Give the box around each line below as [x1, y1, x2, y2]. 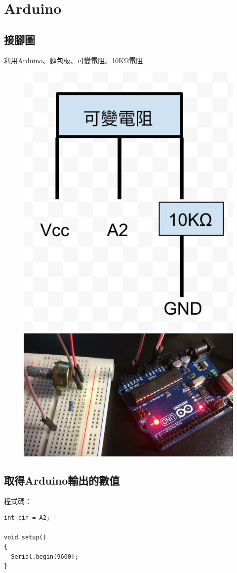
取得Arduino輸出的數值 [4, 472, 120, 488]
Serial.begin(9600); [11, 553, 79, 560]
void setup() [4, 533, 46, 541]
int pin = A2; [4, 514, 50, 522]
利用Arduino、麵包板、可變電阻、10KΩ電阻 [4, 55, 143, 65]
